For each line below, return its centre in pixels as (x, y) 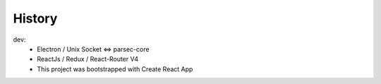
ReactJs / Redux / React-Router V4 (88, 59)
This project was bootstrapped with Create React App (115, 69)
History (35, 18)
